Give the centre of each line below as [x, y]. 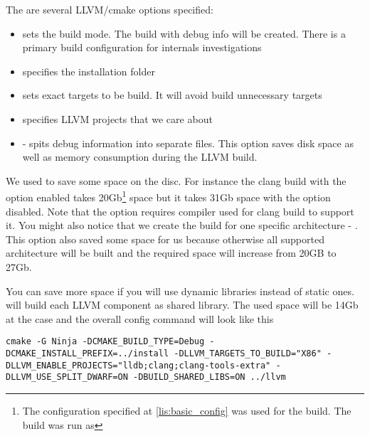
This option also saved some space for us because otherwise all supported [165, 239]
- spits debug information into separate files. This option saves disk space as [188, 143]
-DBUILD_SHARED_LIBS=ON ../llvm [209, 377]
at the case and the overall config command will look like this [140, 318]
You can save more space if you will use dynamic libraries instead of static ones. [180, 291]
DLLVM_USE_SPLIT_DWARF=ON [67, 377]
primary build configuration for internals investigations [142, 47]
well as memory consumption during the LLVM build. [140, 157]
